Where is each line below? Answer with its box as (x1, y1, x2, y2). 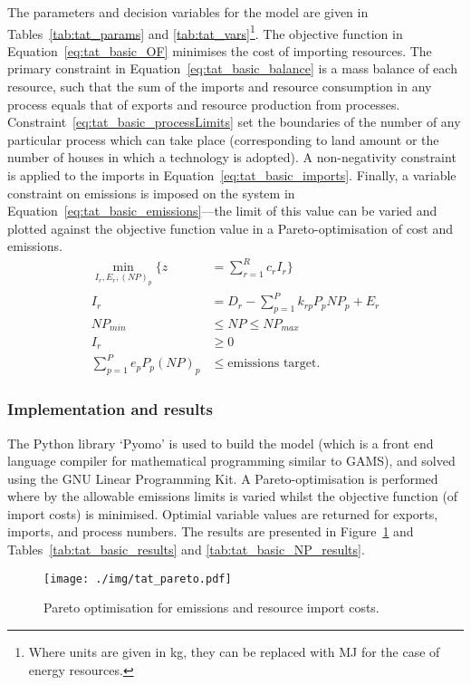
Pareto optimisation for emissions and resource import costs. (43, 598, 380, 617)
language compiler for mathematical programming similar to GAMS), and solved (7, 451, 456, 470)
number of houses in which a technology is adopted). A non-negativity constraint (7, 148, 457, 167)
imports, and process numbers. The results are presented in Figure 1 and (7, 522, 414, 541)
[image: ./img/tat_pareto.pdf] (43, 572, 232, 585)
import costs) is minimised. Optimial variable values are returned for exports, (7, 504, 438, 523)
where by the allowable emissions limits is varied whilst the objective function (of (7, 487, 458, 506)
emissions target (227, 357, 317, 371)
